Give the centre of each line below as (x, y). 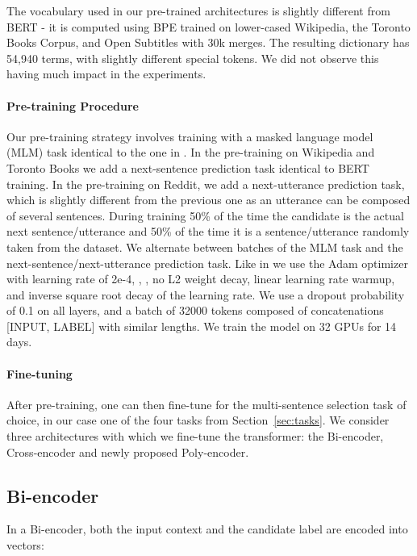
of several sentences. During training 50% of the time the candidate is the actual (205, 215)
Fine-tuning (40, 373)
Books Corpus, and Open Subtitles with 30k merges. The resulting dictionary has (208, 42)
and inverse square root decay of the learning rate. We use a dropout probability (206, 294)
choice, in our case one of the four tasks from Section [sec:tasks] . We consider (198, 420)
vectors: (25, 545)
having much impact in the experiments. (106, 74)
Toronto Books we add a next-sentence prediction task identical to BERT (188, 167)
